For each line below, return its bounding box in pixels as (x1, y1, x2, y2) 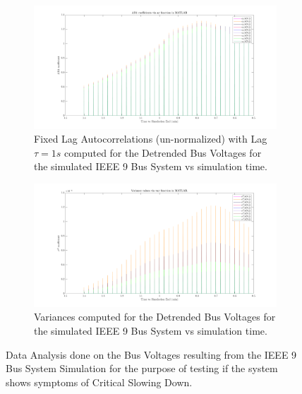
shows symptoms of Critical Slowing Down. (6, 374, 193, 389)
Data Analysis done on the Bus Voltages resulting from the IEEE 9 (6, 347, 297, 362)
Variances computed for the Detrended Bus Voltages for (34, 309, 276, 324)
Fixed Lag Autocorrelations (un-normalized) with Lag (34, 131, 267, 146)
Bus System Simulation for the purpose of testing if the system (6, 361, 278, 376)
